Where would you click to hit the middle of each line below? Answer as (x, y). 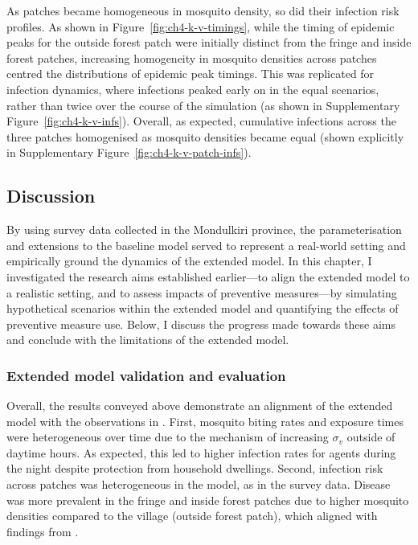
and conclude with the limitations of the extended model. (148, 340)
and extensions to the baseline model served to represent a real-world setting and (206, 245)
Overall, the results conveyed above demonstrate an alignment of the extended (200, 406)
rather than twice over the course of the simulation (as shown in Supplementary (203, 105)
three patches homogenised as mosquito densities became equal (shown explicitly (205, 136)
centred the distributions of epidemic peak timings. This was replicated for (191, 74)
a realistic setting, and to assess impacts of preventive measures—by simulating (202, 292)
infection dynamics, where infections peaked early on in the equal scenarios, (193, 89)
